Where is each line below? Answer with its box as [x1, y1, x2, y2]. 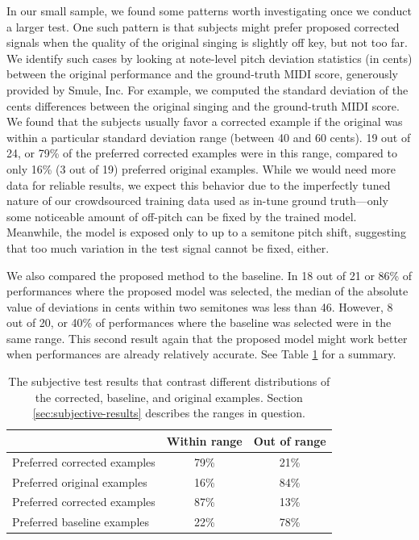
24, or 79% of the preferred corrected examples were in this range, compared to [6, 144, 398, 161]
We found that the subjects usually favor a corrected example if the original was [6, 113, 403, 130]
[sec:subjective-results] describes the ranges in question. [32, 404, 305, 421]
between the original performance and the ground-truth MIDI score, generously [6, 65, 398, 82]
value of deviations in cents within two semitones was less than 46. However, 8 [6, 298, 393, 315]
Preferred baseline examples [12, 513, 150, 530]
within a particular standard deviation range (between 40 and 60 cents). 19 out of [6, 128, 411, 145]
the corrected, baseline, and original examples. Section [35, 388, 303, 405]
